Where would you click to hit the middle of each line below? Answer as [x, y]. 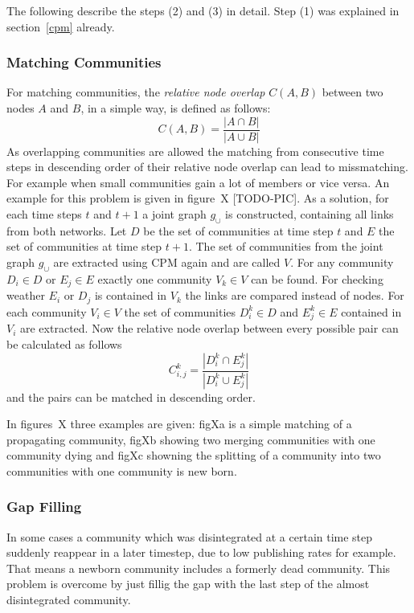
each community [47, 311]
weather [26, 295]
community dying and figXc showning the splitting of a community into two [194, 455]
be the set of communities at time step [238, 230]
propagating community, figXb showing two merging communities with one [191, 439]
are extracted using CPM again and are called [167, 262]
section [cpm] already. [61, 26]
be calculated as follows [64, 344]
